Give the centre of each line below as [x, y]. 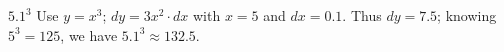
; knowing [467, 15]
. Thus [362, 15]
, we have [89, 34]
